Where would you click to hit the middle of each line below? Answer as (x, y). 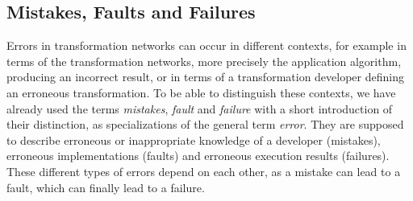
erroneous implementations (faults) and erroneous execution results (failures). (198, 156)
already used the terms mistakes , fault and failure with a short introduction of (200, 108)
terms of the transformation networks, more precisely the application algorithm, (204, 61)
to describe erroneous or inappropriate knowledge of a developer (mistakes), (194, 139)
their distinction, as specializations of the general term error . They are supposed (205, 124)
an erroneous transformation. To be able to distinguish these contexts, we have (201, 92)
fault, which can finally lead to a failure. (106, 187)
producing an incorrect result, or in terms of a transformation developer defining (205, 77)
